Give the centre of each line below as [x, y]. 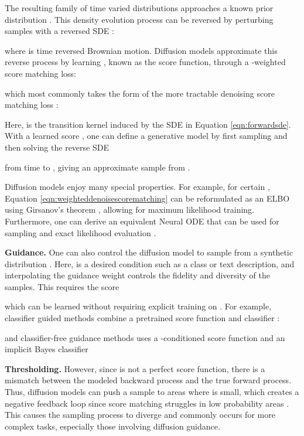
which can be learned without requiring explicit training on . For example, [138, 306]
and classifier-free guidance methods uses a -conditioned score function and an [145, 337]
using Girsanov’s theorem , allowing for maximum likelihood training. [129, 210]
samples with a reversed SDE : [59, 31]
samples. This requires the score [62, 286]
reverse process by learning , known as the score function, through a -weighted [145, 62]
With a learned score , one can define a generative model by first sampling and [146, 136]
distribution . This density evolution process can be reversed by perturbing [139, 19]
